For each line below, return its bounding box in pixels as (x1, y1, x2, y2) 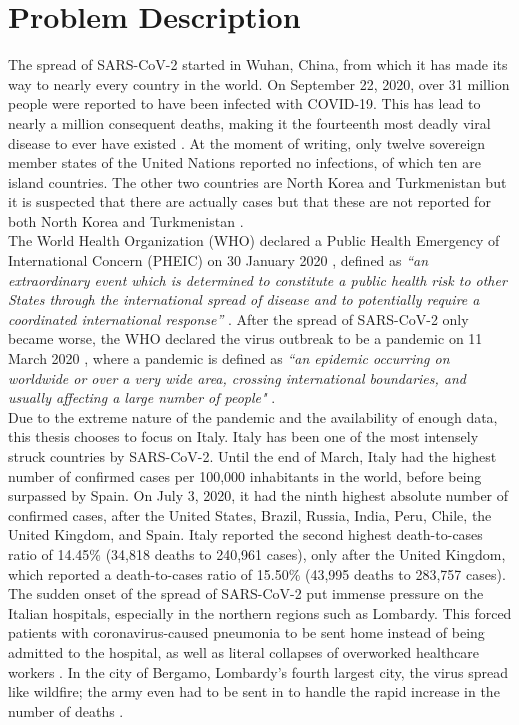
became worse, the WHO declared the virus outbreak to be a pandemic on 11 (8, 328, 483, 349)
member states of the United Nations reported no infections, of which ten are (8, 152, 481, 173)
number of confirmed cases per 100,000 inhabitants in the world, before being (8, 465, 482, 486)
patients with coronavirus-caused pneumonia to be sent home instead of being (8, 622, 485, 643)
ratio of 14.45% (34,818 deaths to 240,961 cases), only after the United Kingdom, (8, 543, 506, 564)
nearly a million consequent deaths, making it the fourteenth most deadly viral (8, 112, 491, 133)
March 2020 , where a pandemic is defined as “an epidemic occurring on (8, 348, 450, 369)
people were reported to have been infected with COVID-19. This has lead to (8, 93, 481, 114)
